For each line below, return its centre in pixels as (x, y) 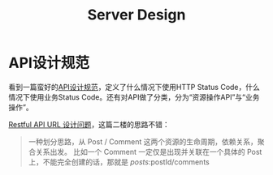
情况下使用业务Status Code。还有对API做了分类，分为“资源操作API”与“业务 (134, 97)
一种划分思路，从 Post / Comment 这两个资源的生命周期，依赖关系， (143, 141)
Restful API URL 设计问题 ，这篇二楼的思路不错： (89, 124)
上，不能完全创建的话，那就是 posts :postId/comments (119, 162)
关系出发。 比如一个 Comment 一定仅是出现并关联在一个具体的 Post (149, 152)
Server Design (136, 15)
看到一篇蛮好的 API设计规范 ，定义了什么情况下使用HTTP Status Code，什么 (134, 87)
